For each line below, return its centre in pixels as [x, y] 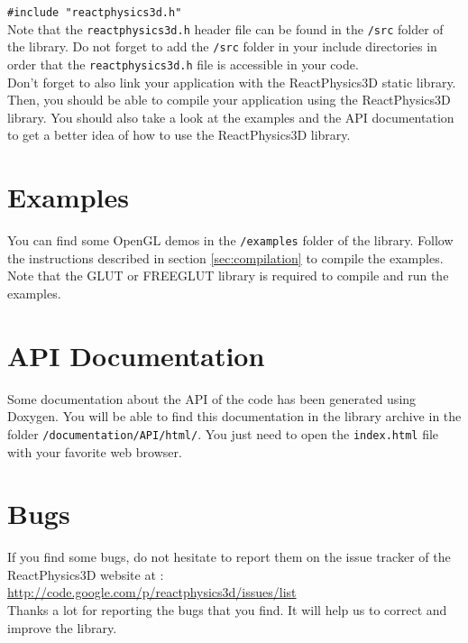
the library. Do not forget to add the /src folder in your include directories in [222, 46]
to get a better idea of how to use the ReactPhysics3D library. [179, 135]
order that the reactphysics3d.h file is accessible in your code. [183, 64]
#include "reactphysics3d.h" [95, 13]
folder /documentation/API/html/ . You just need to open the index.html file [223, 433]
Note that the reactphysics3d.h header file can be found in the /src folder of [225, 28]
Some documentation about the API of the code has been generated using [212, 398]
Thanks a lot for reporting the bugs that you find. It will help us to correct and [227, 610]
